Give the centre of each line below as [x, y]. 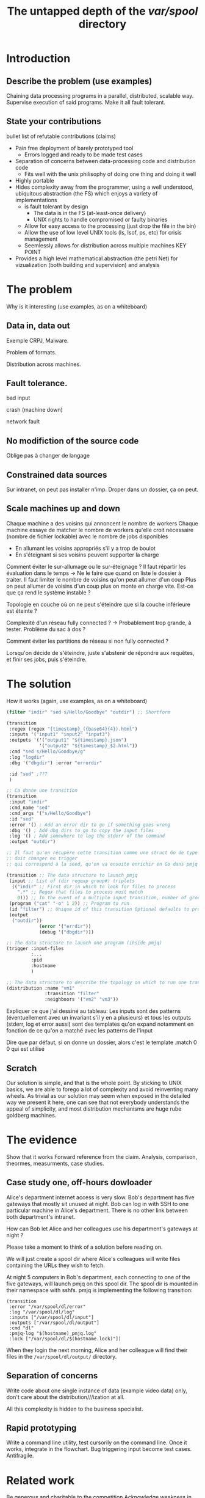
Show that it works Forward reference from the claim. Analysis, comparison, [102, 1156]
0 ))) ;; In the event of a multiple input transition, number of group [110, 898]
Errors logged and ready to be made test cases [84, 155]
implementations [36, 200]
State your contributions [54, 121]
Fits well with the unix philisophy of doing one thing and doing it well [110, 174]
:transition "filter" [72, 994]
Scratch [22, 1068]
